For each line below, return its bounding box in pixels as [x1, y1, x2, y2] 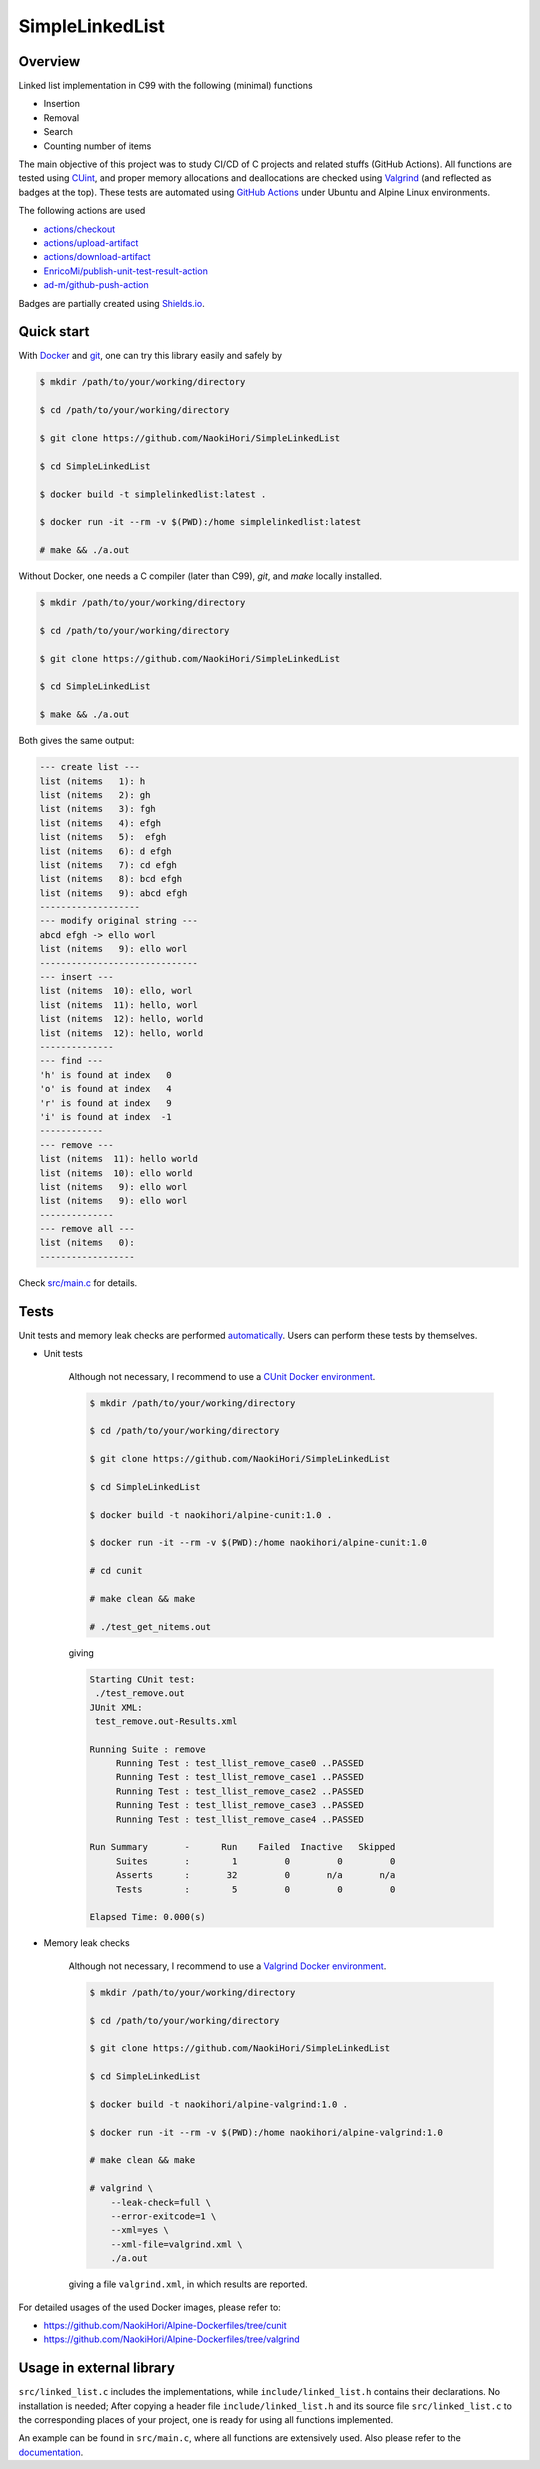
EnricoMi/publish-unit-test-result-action [43, 265, 209, 277]
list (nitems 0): [39, 1237, 135, 1249]
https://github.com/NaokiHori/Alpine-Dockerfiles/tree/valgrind [43, 2333, 300, 2345]
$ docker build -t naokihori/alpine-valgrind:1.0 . [89, 2098, 349, 2110]
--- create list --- [39, 761, 140, 773]
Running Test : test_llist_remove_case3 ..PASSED [115, 1800, 364, 1811]
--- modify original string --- [39, 915, 199, 927]
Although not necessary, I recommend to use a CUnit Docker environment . [68, 1370, 376, 1382]
